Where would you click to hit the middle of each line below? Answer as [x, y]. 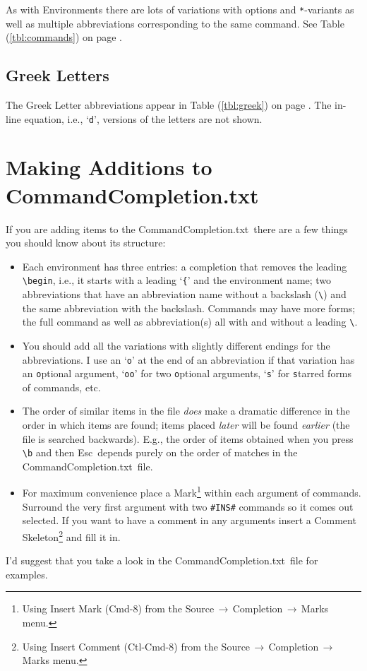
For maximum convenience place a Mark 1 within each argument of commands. [192, 492]
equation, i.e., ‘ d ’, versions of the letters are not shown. [143, 118]
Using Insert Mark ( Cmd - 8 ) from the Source [118, 608]
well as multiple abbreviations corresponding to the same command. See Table [175, 23]
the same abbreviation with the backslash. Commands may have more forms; [189, 308]
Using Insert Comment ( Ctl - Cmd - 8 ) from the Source [136, 646]
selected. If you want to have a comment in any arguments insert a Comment [189, 520]
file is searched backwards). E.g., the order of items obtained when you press [188, 438]
